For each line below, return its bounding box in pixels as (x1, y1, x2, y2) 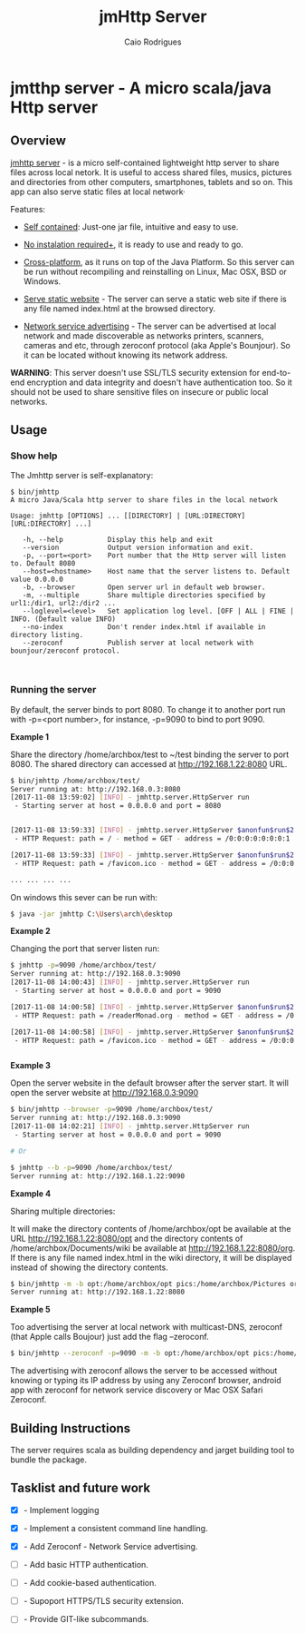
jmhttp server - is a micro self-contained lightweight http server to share (10, 157, 280, 168)
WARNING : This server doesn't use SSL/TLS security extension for (10, 367, 261, 378)
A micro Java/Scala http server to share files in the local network (10, 496, 279, 505)
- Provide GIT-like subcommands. (23, 1614, 149, 1625)
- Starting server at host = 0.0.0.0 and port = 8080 (14, 802, 222, 811)
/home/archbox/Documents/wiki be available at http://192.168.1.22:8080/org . (10, 1242, 296, 1254)
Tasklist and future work (10, 1481, 151, 1496)
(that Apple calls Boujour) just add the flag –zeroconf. (10, 1332, 209, 1343)
